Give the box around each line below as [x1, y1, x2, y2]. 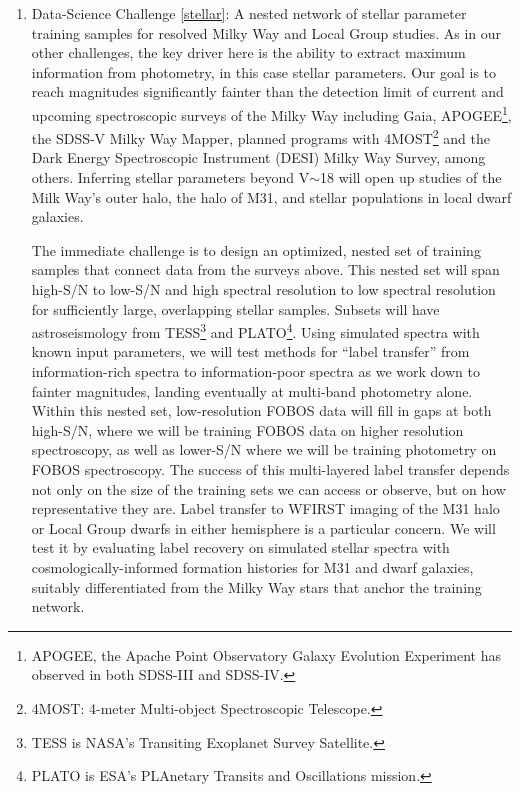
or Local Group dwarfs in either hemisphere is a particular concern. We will [31, 517, 496, 538]
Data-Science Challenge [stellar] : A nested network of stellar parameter [31, 3, 467, 23]
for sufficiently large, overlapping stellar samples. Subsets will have [31, 298, 440, 319]
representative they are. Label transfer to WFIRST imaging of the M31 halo [31, 498, 500, 519]
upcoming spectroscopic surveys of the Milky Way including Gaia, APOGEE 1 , [31, 101, 512, 125]
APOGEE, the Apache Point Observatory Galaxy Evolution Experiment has [31, 644, 501, 665]
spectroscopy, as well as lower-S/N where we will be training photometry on [31, 439, 497, 460]
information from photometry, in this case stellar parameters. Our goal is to [31, 61, 497, 82]
